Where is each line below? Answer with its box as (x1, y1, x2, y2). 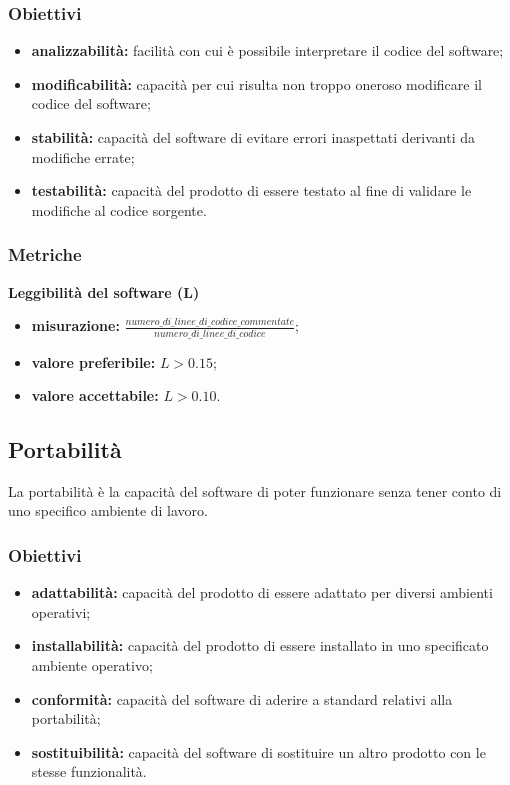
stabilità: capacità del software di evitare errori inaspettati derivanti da (31, 127, 476, 147)
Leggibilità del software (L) (8, 281, 200, 302)
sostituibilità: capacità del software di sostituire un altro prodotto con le (31, 741, 486, 762)
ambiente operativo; (31, 655, 153, 676)
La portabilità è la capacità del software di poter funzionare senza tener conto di (8, 480, 502, 501)
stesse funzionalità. (31, 761, 147, 782)
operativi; (31, 601, 91, 622)
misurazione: (31, 315, 120, 336)
